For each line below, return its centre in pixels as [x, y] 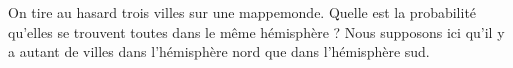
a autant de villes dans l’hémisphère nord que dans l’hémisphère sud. [219, 51]
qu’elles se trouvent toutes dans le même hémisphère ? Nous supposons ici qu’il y [256, 31]
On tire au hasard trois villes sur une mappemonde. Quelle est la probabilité [242, 12]
